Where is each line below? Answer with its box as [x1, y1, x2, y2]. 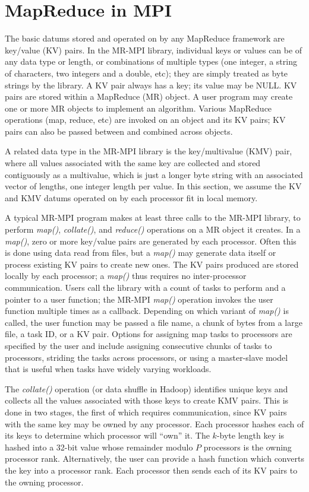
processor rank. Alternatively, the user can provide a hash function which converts [5, 452, 304, 465]
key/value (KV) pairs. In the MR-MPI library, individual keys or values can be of [5, 43, 302, 56]
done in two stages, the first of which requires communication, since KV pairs [5, 405, 287, 418]
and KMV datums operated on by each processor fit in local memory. [5, 191, 258, 204]
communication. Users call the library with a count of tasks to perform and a [5, 281, 286, 293]
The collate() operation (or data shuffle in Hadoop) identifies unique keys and [5, 382, 288, 395]
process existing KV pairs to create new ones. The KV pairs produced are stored [5, 258, 299, 270]
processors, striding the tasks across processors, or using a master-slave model [5, 351, 288, 363]
